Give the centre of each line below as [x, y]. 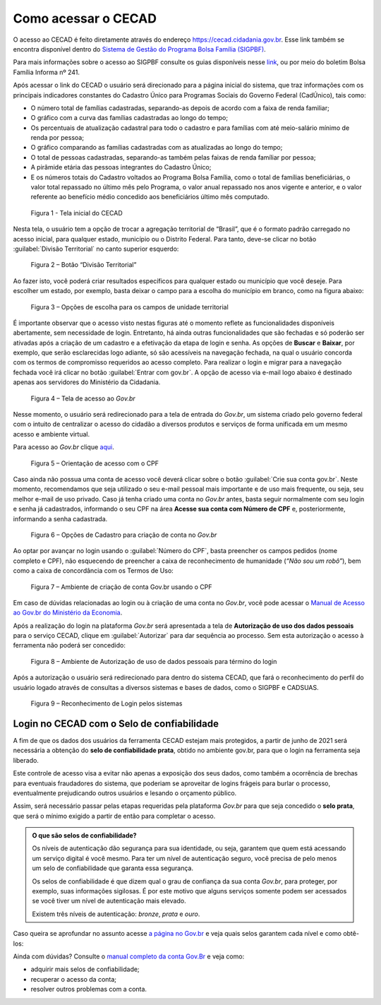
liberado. [26, 760]
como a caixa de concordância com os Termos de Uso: [93, 571]
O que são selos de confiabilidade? [84, 835]
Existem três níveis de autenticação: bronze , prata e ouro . [116, 914]
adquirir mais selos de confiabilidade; [85, 969]
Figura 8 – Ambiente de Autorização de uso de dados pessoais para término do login [154, 661]
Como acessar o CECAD [85, 18]
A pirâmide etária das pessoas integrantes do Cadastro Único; [121, 167]
